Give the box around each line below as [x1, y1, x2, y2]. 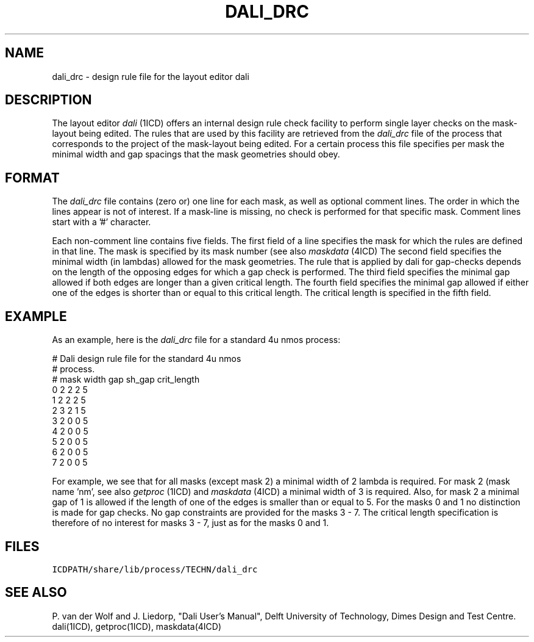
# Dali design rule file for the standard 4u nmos [52, 353, 241, 364]
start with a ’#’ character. [52, 217, 151, 228]
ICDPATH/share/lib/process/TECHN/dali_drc [52, 564, 258, 574]
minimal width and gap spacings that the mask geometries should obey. [52, 149, 340, 160]
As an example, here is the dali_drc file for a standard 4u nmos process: [52, 334, 341, 345]
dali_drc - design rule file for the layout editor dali [52, 71, 249, 82]
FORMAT [5, 170, 60, 186]
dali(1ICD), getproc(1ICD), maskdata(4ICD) [52, 621, 222, 632]
